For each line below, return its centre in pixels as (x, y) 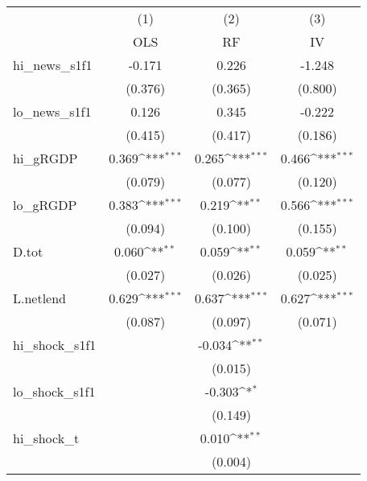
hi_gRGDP (45, 158)
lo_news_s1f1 (52, 111)
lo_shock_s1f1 (54, 391)
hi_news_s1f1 (53, 65)
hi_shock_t (46, 438)
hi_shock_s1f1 (55, 345)
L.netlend (40, 298)
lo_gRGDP (45, 205)
